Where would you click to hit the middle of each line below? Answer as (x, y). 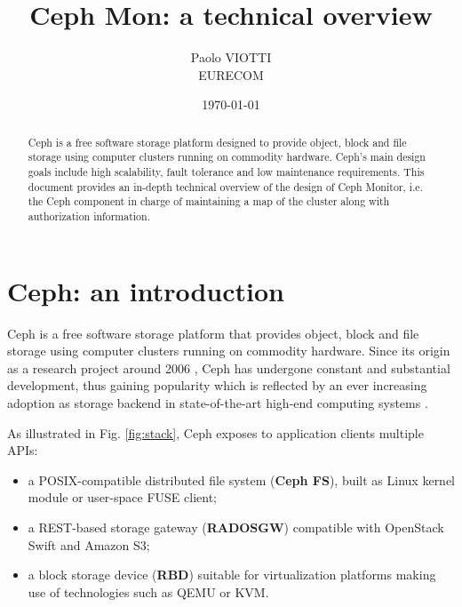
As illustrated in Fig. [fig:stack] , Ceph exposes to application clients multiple (215, 432)
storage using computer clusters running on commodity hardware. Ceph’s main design (227, 157)
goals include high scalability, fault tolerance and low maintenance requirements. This (226, 172)
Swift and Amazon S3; (89, 544)
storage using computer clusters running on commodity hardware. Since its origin (229, 351)
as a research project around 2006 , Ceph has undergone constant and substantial (229, 367)
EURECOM (231, 74)
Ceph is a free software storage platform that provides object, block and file (213, 333)
